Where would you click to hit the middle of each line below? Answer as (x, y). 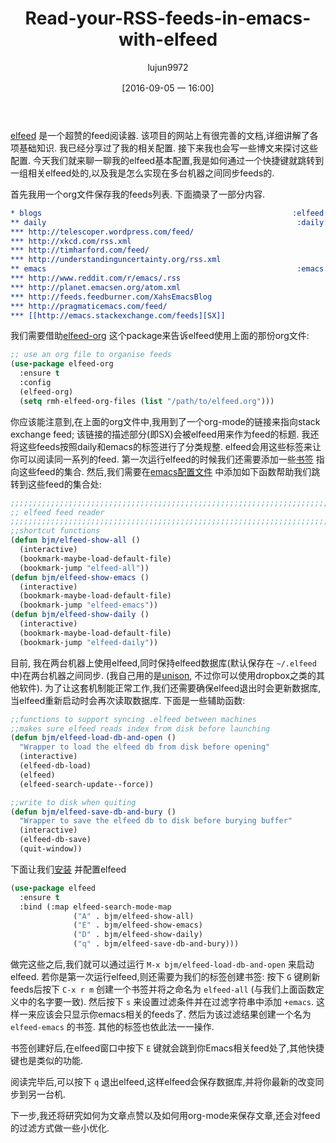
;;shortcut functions (55, 531)
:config (35, 383)
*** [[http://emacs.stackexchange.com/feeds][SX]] (118, 315)
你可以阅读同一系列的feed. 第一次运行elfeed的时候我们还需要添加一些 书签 (162, 459)
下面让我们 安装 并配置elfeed (68, 869)
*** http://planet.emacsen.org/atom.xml (96, 287)
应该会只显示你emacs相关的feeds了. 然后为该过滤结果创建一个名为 (174, 1014)
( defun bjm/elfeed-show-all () (75, 540)
